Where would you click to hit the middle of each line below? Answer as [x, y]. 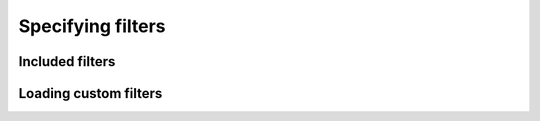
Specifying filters [92, 26]
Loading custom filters [90, 93]
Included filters [67, 61]
